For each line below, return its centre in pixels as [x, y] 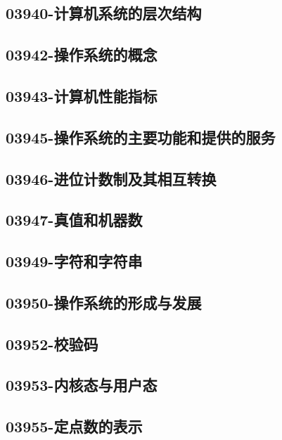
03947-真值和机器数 [74, 220]
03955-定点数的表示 [74, 426]
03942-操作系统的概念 [82, 54]
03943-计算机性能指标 [82, 95]
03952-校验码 [52, 343]
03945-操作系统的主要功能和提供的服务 [141, 137]
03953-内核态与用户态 [82, 385]
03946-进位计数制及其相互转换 [111, 178]
